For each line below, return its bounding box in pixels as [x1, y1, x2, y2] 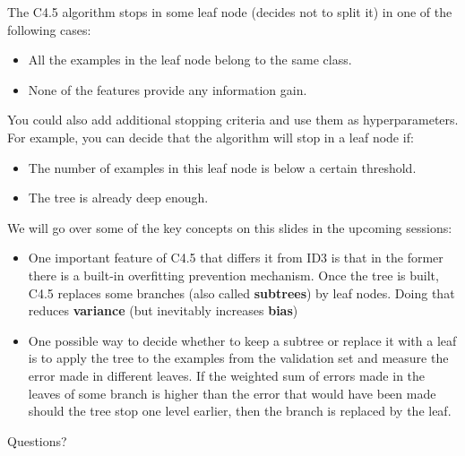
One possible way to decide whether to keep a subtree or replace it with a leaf [28, 331, 457, 349]
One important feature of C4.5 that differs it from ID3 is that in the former [28, 248, 443, 267]
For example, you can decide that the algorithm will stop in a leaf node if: [7, 127, 414, 146]
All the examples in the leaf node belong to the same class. [28, 50, 352, 69]
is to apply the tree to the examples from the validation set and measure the [28, 348, 449, 367]
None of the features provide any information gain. [28, 80, 307, 99]
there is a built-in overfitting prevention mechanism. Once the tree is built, [28, 265, 439, 284]
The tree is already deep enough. [28, 188, 209, 207]
